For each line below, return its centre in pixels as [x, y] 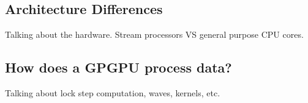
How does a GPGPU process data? [118, 67]
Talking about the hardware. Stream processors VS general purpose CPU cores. [154, 34]
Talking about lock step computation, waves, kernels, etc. [113, 93]
